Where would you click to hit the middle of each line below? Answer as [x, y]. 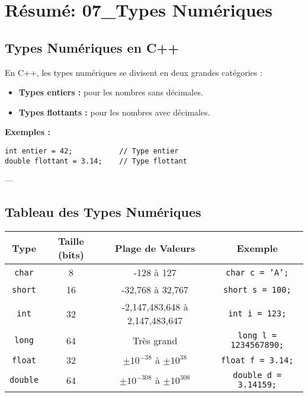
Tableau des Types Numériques [103, 212]
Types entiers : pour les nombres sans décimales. [111, 92]
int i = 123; [257, 314]
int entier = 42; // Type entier [92, 151]
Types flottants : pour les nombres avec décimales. [114, 112]
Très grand [155, 340]
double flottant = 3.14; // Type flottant [96, 161]
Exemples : [28, 132]
